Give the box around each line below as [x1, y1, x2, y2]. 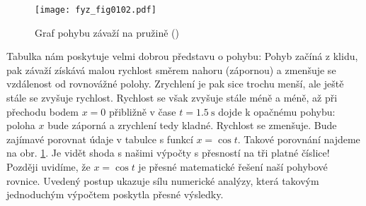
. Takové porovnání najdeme [237, 131, 360, 146]
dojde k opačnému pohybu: [218, 104, 336, 119]
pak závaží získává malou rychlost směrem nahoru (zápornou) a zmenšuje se [6, 62, 336, 77]
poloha [6, 118, 35, 133]
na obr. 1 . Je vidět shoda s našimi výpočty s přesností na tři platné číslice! [6, 145, 330, 160]
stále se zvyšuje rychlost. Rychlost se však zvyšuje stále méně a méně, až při [6, 90, 338, 105]
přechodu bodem [6, 104, 79, 119]
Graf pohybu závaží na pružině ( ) [35, 25, 179, 40]
